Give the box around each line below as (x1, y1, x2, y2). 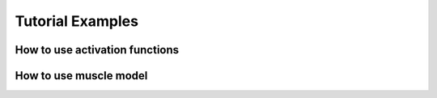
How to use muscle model (15, 69, 148, 83)
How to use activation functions (15, 43, 180, 57)
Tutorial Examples (15, 12, 139, 30)
